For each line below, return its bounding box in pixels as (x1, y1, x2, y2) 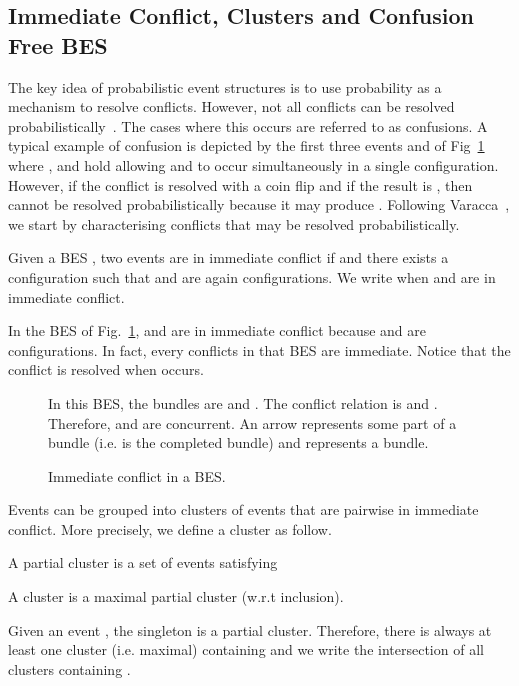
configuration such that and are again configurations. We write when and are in (8, 266, 496, 287)
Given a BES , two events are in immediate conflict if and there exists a (8, 247, 449, 268)
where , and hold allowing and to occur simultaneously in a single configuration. (8, 154, 499, 175)
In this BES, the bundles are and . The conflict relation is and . (48, 392, 438, 413)
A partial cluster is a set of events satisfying (8, 552, 278, 573)
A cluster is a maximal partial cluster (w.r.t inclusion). (8, 586, 344, 607)
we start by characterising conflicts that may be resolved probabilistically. (8, 213, 460, 234)
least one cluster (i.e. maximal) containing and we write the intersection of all (8, 639, 484, 660)
